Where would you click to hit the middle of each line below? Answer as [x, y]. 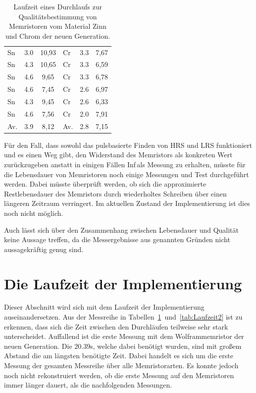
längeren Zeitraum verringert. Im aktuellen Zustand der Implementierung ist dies [127, 203]
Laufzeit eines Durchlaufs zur [58, 6]
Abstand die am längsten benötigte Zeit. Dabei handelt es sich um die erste [119, 356]
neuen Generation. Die [38, 346]
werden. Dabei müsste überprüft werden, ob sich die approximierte [105, 184]
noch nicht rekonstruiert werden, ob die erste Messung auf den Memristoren [119, 375]
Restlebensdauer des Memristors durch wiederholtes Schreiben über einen [115, 193]
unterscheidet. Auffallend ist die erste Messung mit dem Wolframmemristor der [124, 336]
